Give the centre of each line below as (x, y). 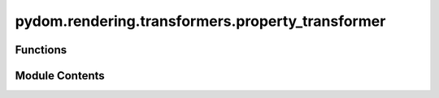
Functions (41, 50)
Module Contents (60, 76)
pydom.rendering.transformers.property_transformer (200, 21)
